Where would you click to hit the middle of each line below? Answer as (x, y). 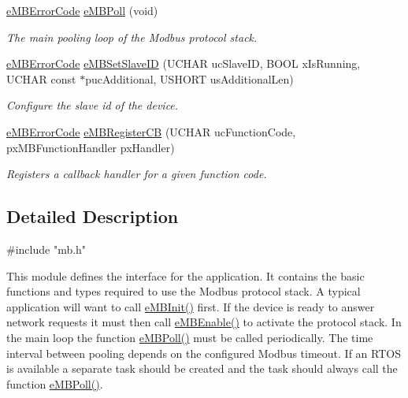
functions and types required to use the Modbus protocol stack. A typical (184, 291)
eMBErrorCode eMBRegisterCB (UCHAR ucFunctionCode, (151, 131)
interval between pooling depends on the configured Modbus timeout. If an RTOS (204, 353)
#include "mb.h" (46, 249)
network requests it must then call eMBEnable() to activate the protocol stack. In (204, 322)
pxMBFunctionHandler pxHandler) (91, 147)
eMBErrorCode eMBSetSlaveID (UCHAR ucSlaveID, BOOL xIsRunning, (184, 63)
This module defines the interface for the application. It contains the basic (185, 275)
